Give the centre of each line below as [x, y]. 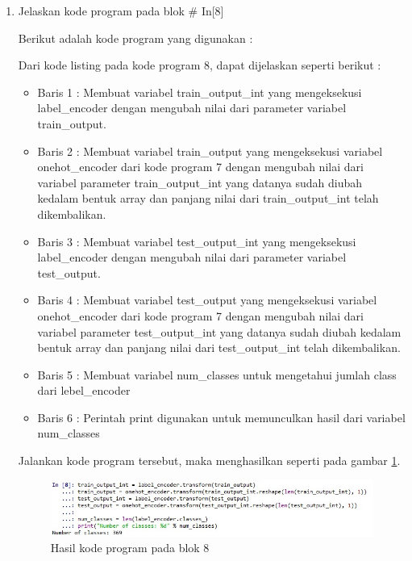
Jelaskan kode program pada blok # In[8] [121, 10]
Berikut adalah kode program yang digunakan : [135, 38]
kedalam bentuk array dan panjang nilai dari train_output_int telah [208, 198]
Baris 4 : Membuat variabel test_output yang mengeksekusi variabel [207, 300]
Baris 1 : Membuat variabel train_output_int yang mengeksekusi [200, 92]
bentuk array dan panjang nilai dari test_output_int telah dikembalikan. [219, 347]
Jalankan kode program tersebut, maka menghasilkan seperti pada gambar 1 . [209, 461]
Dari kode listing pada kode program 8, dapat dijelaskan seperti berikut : [200, 65]
